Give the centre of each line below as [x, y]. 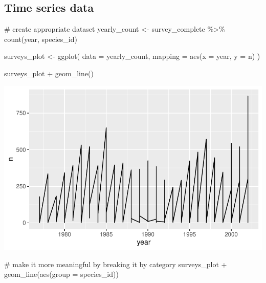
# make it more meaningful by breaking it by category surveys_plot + [116, 264]
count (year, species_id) [41, 39]
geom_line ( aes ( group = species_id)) [61, 274]
